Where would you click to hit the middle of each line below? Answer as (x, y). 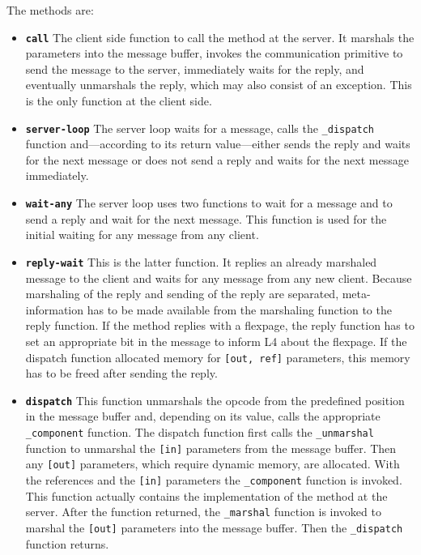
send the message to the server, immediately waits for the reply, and (195, 68)
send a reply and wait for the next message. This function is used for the (206, 218)
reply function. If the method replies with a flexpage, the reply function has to (220, 325)
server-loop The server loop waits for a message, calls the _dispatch (200, 128)
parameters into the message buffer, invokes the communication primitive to (214, 53)
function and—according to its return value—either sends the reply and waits (218, 144)
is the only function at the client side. (119, 101)
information (55, 309)
